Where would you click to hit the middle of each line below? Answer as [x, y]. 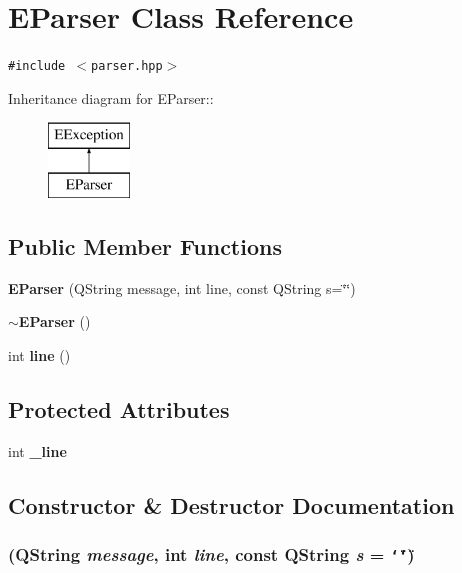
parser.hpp [127, 66]
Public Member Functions [145, 245]
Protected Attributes [119, 408]
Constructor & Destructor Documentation [231, 504]
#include [37, 66]
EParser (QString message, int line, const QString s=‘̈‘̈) [182, 287]
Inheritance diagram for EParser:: [111, 97]
